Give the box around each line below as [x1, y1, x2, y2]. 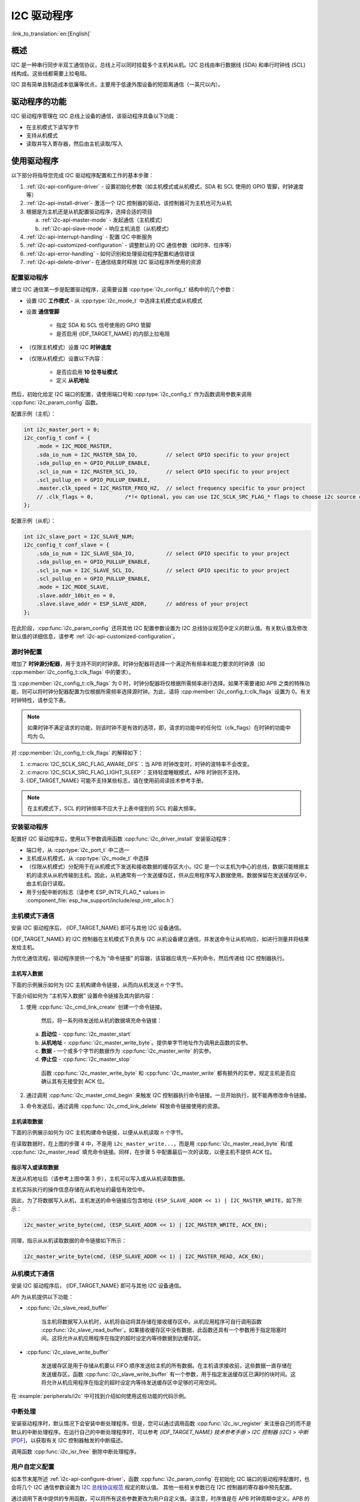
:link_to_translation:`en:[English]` [11, 30, 92, 37]
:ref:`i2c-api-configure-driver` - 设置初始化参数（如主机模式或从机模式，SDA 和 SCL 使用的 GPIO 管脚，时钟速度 [26, 183, 304, 190]
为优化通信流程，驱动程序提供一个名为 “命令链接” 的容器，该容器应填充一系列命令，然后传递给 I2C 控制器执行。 [11, 955, 288, 962]
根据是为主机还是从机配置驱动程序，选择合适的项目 [26, 208, 152, 215]
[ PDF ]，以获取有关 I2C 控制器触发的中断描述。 [11, 1437, 126, 1444]
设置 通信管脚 [26, 308, 59, 315]
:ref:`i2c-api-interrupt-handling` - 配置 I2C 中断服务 [26, 233, 153, 240]
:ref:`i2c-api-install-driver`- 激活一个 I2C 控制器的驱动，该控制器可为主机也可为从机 [26, 199, 232, 207]
